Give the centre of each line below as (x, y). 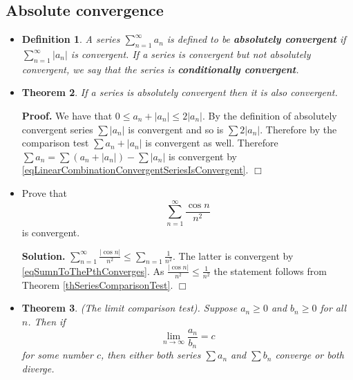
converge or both (309, 355)
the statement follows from (270, 270)
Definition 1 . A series (71, 39)
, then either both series (151, 355)
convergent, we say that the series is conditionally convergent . (160, 69)
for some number (57, 355)
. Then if (47, 322)
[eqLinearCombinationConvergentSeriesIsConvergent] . (135, 170)
